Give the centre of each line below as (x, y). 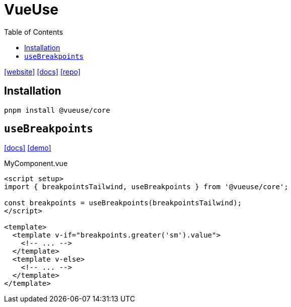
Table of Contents (34, 32)
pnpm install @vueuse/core (57, 110)
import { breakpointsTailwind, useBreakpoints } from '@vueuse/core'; (146, 187)
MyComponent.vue (36, 164)
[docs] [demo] (28, 148)
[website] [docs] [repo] (42, 71)
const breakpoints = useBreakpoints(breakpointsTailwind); (123, 203)
